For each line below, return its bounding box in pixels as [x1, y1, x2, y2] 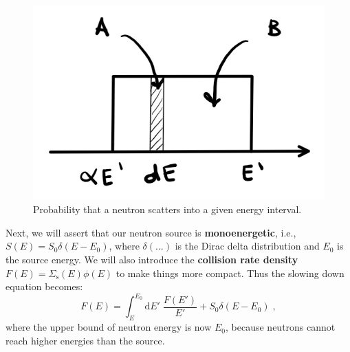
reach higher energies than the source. [6, 333, 165, 347]
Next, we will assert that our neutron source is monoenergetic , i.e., [6, 225, 296, 239]
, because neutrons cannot [226, 320, 336, 334]
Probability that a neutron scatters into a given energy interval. [33, 202, 302, 217]
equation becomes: [6, 279, 83, 294]
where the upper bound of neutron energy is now [6, 320, 212, 334]
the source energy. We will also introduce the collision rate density [6, 252, 298, 267]
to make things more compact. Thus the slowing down [116, 265, 344, 280]
